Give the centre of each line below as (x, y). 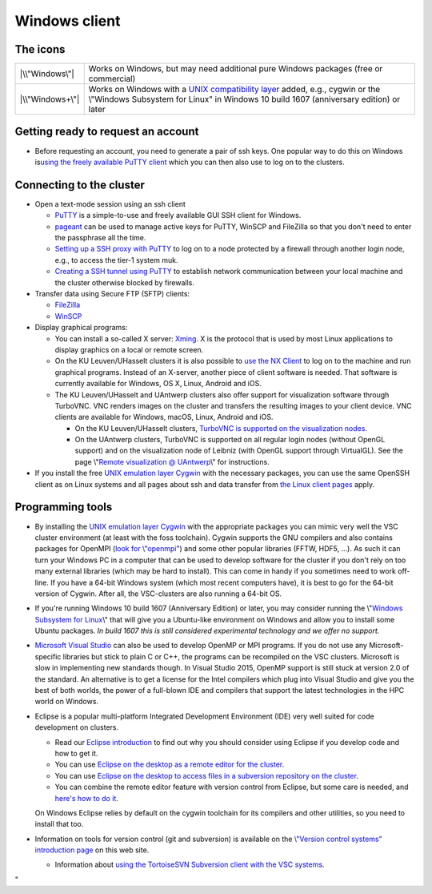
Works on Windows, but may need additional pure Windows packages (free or (236, 69)
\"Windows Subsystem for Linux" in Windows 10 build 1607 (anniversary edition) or (244, 99)
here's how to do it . (87, 798)
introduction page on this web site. (92, 850)
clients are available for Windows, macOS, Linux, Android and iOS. (164, 417)
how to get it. (76, 753)
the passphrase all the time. (100, 238)
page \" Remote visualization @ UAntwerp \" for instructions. (172, 461)
